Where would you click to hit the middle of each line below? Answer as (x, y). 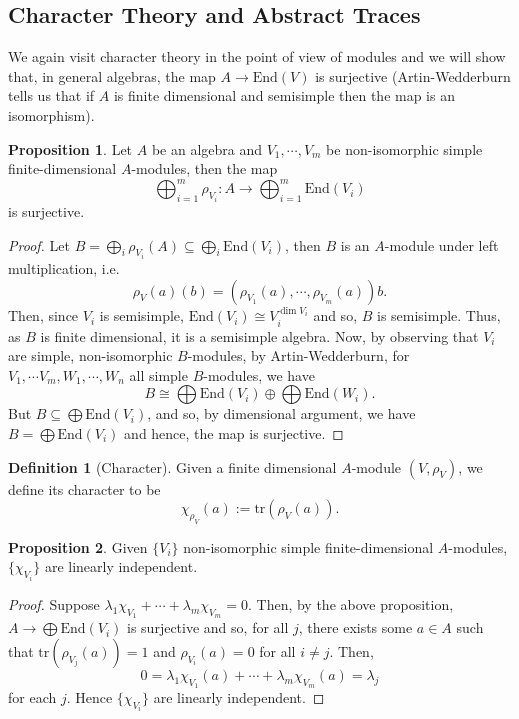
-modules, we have (259, 374)
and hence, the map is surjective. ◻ (234, 432)
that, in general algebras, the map (112, 75)
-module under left (441, 244)
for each (32, 696)
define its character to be (84, 488)
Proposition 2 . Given (78, 546)
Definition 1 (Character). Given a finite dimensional (172, 466)
